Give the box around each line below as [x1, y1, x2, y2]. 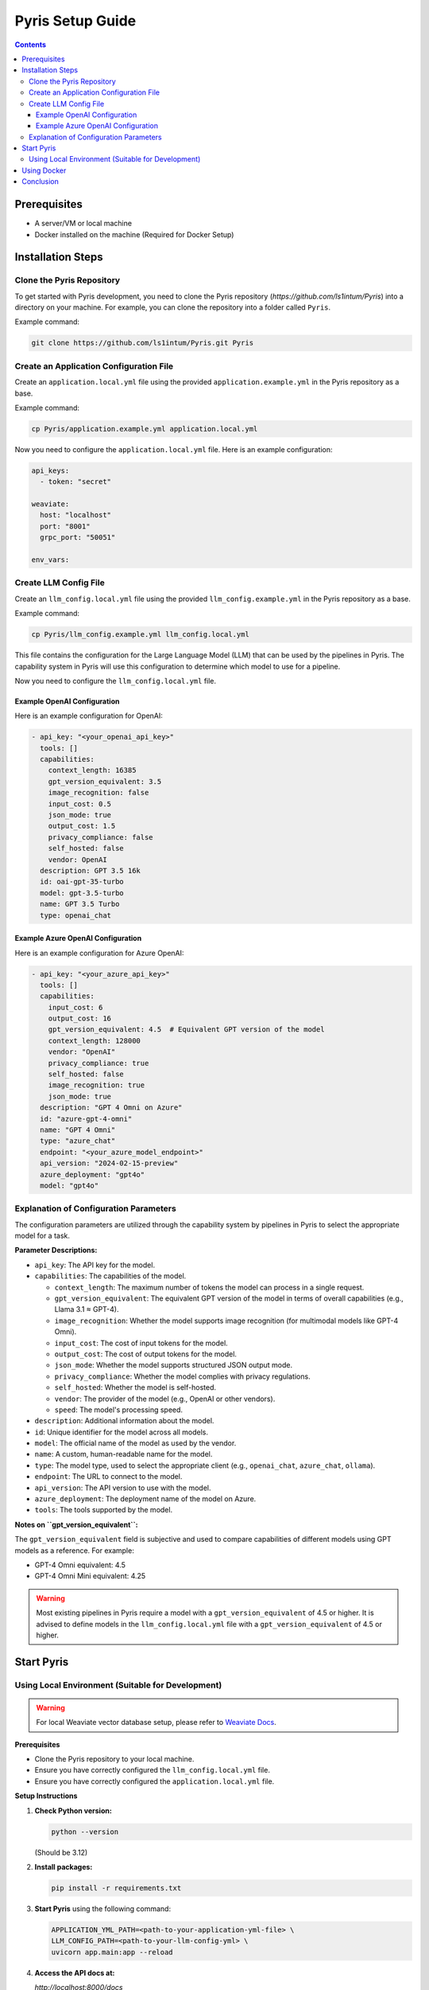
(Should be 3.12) [34, 1848, 88, 1857]
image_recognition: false [48, 788, 149, 798]
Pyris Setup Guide [14, 12, 137, 29]
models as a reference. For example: [14, 1545, 134, 1555]
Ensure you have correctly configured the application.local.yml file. [34, 1776, 275, 1786]
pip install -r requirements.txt [51, 1883, 182, 1892]
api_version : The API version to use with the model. [34, 1483, 211, 1492]
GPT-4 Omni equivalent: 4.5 [34, 1560, 126, 1570]
